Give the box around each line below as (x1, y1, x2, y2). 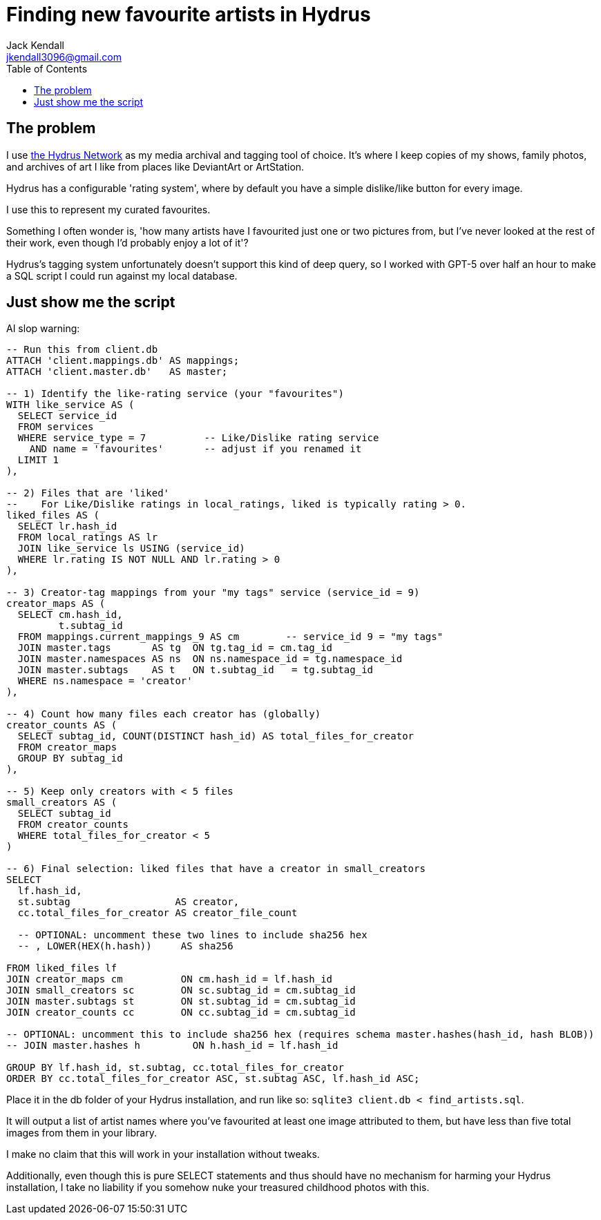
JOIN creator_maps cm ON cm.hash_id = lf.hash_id (6, 974, 333, 985)
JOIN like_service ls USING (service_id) (17, 543, 245, 554)
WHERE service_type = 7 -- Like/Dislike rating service (17, 432, 379, 444)
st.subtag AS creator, (17, 896, 240, 908)
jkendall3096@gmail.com (6, 50, 122, 63)
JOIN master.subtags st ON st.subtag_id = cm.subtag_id (6, 996, 356, 1007)
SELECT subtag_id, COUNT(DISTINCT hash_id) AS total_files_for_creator (17, 730, 414, 742)
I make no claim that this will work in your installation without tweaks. (6, 1148, 320, 1161)
